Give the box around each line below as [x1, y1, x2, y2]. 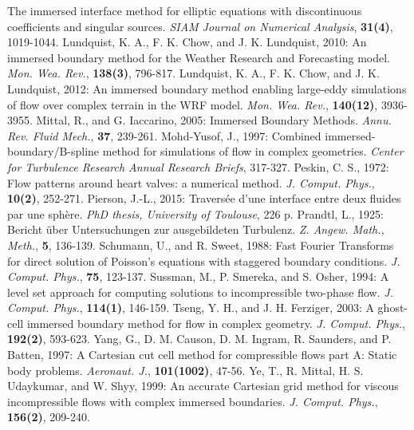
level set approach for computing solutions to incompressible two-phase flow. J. [7, 283, 393, 300]
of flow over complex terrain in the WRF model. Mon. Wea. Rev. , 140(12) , [7, 96, 378, 112]
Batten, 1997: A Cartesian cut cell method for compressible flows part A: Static [7, 346, 397, 363]
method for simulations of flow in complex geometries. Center [102, 143, 404, 160]
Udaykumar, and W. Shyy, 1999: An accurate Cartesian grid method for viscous [7, 377, 399, 394]
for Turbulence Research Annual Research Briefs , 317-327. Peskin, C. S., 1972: [7, 158, 389, 175]
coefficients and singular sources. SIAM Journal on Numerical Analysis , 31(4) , [7, 18, 393, 34]
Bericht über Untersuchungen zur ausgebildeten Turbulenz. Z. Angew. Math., [7, 221, 384, 238]
